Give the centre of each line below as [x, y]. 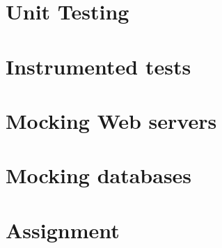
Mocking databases [99, 175]
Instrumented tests [98, 66]
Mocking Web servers [111, 120]
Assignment [63, 230]
